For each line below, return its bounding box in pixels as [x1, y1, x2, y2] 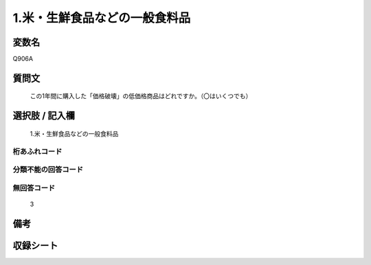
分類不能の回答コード [12, 165, 84, 174]
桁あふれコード [12, 146, 63, 156]
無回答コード [12, 183, 56, 192]
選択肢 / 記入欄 [12, 110, 76, 122]
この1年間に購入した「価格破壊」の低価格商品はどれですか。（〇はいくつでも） [30, 92, 252, 100]
